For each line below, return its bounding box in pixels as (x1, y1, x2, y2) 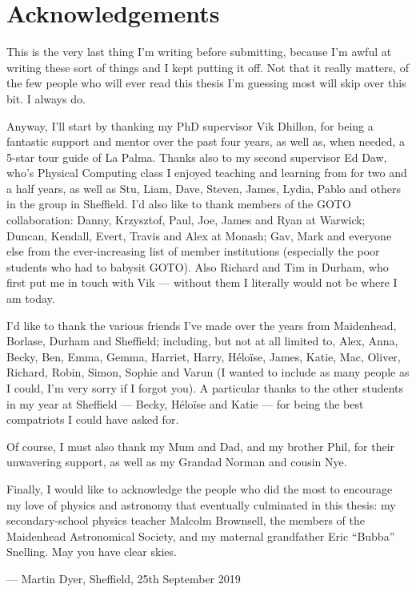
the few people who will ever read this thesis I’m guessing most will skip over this (6, 75, 406, 91)
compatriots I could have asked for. (6, 411, 179, 428)
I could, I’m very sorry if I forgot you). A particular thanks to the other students (6, 380, 404, 396)
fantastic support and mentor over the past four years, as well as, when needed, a (6, 133, 406, 150)
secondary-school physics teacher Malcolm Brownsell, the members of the (6, 512, 365, 529)
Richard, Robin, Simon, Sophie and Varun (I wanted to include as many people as (6, 364, 410, 381)
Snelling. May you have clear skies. (6, 543, 177, 560)
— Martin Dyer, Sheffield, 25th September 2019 (6, 570, 241, 586)
